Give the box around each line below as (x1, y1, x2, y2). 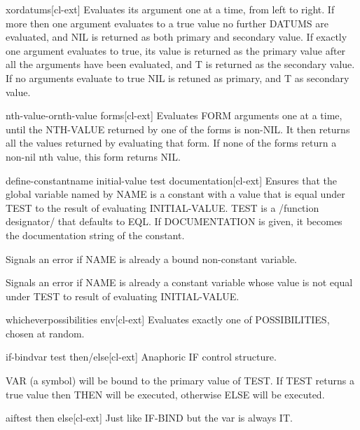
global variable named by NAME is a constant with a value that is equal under (6, 187, 345, 201)
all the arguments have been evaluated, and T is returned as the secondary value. (6, 57, 355, 72)
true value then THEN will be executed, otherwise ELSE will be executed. (6, 387, 325, 401)
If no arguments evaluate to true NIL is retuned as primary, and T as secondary (6, 70, 349, 85)
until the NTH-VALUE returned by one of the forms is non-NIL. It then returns (6, 121, 350, 136)
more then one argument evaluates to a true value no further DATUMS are (6, 15, 328, 30)
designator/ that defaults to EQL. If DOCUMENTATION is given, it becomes (6, 214, 342, 229)
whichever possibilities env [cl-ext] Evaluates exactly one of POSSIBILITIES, (6, 312, 330, 327)
